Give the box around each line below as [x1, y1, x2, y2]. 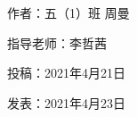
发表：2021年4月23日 [7, 93, 125, 112]
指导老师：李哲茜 [7, 33, 107, 52]
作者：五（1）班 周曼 [7, 4, 130, 21]
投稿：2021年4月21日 [7, 63, 125, 82]
